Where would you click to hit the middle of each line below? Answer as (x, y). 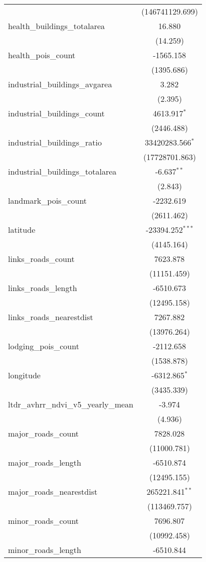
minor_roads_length (45, 550)
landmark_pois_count (48, 200)
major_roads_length (45, 462)
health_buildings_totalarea (57, 26)
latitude (22, 230)
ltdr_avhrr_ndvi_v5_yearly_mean (71, 404)
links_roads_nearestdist (51, 317)
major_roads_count (44, 433)
